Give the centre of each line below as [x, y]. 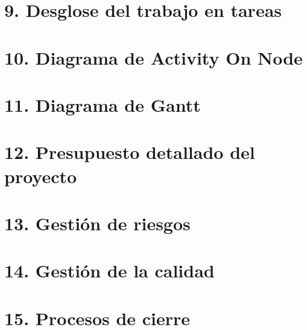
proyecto [41, 176]
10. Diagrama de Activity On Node [153, 57]
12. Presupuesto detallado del [130, 152]
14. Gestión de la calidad [109, 270]
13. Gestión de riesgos [97, 223]
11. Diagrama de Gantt [103, 104]
